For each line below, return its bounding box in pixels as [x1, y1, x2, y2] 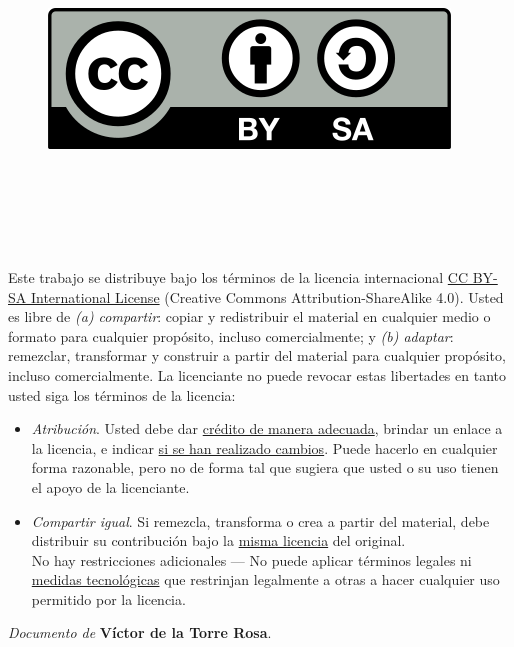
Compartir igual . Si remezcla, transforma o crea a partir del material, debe [31, 510, 490, 531]
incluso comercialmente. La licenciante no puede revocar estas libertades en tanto [8, 364, 506, 385]
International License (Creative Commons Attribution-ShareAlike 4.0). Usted [30, 286, 504, 307]
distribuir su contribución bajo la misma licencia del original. [31, 530, 406, 551]
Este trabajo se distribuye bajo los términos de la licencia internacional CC [8, 266, 469, 287]
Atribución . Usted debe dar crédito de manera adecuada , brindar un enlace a [31, 418, 503, 439]
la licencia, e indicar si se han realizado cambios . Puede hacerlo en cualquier [31, 437, 498, 458]
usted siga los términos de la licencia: [8, 384, 236, 405]
